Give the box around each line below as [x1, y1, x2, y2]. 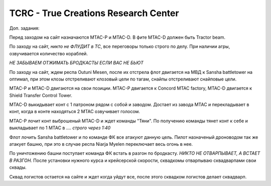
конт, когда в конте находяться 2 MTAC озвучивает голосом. [9, 109, 141, 115]
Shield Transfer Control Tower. [9, 92, 73, 98]
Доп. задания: [9, 25, 40, 31]
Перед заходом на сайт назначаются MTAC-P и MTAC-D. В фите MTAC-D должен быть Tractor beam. [9, 34, 226, 40]
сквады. [9, 164, 27, 170]
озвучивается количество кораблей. [9, 50, 88, 56]
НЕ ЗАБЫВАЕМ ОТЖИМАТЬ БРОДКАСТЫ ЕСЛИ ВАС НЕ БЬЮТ [9, 60, 144, 66]
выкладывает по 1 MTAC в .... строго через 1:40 [9, 125, 111, 131]
